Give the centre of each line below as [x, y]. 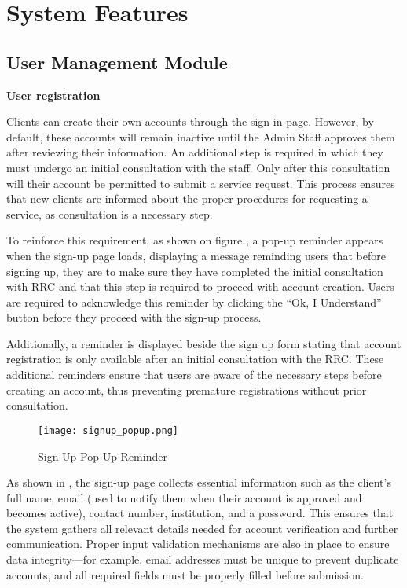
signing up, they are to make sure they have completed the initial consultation [195, 271]
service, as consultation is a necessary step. [110, 213]
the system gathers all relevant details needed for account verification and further [202, 528]
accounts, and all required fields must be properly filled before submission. [185, 574]
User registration [53, 95]
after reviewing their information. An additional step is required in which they [195, 152]
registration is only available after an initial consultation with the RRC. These [195, 359]
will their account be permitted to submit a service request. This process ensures [201, 183]
